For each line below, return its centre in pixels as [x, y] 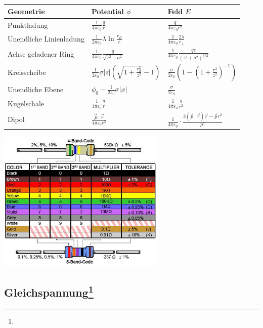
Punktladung [28, 25]
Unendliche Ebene [36, 89]
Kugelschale [26, 103]
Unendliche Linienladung [46, 39]
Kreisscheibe [27, 72]
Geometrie [26, 11]
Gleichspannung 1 [49, 291]
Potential [107, 11]
